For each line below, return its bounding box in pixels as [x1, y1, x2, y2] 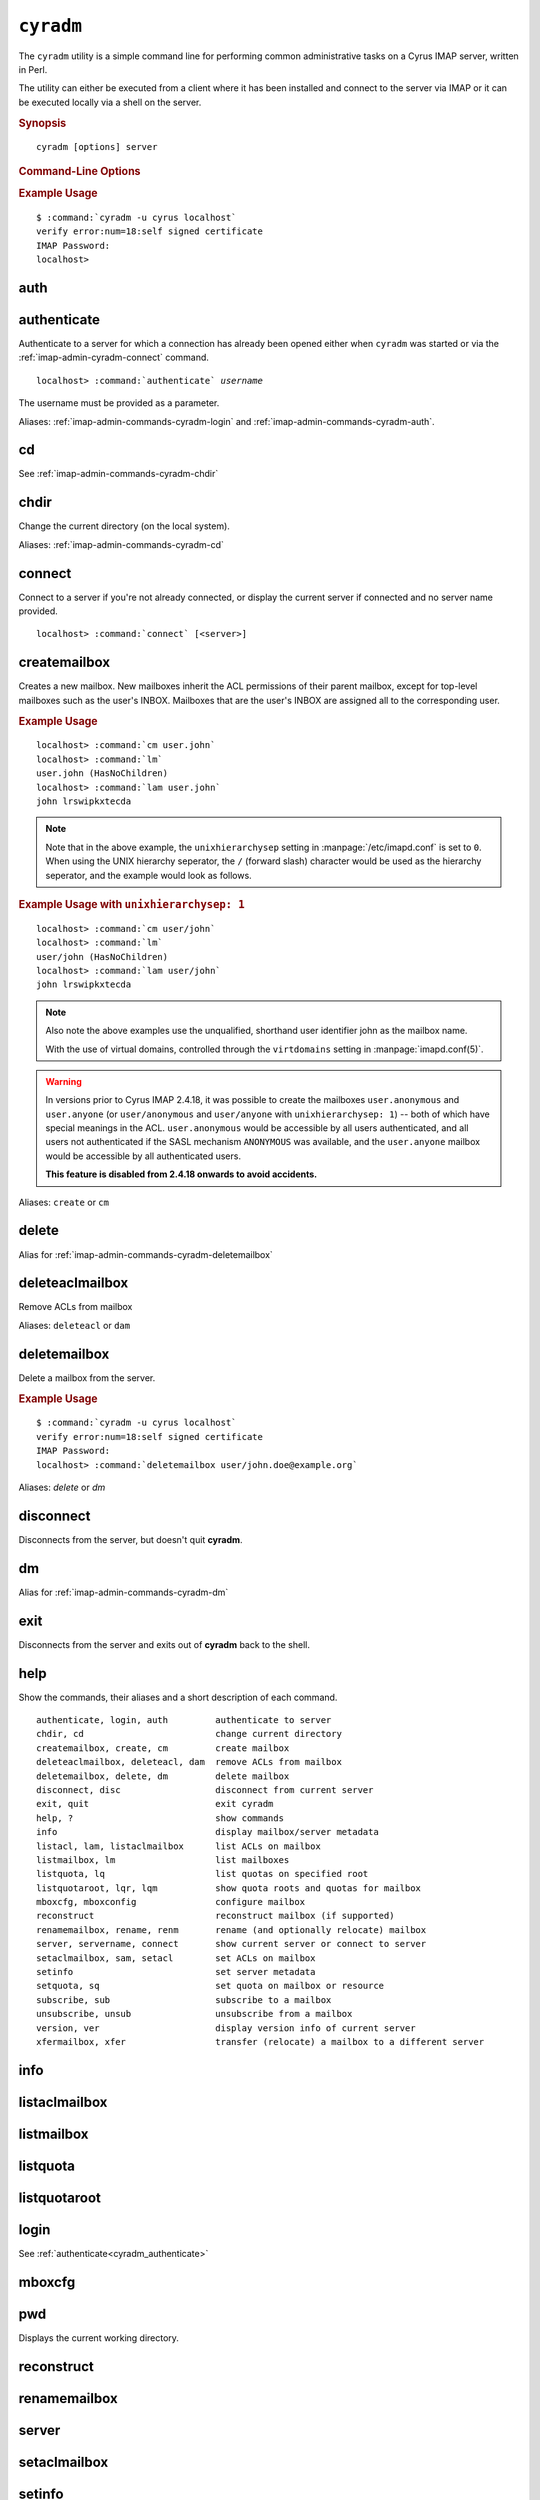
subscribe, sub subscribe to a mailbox [36, 1994, 332, 2005]
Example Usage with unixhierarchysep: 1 [18, 897, 245, 911]
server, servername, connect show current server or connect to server [36, 1938, 427, 1950]
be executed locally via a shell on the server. [18, 96, 202, 108]
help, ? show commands [36, 1812, 285, 1824]
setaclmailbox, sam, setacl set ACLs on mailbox [36, 1952, 316, 1964]
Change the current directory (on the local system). [18, 520, 230, 532]
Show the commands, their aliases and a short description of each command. [18, 1691, 338, 1703]
